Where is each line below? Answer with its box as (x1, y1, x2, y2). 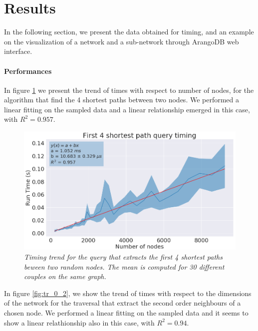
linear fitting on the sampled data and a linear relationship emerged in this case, (4, 104, 250, 114)
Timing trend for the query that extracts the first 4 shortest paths (24, 252, 223, 262)
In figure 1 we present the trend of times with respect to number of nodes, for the (4, 84, 254, 95)
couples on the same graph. (24, 271, 106, 282)
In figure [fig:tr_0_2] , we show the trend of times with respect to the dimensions (4, 288, 252, 298)
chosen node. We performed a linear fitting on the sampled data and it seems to (4, 307, 249, 318)
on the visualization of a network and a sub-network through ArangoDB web (4, 36, 239, 46)
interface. (4, 46, 32, 56)
